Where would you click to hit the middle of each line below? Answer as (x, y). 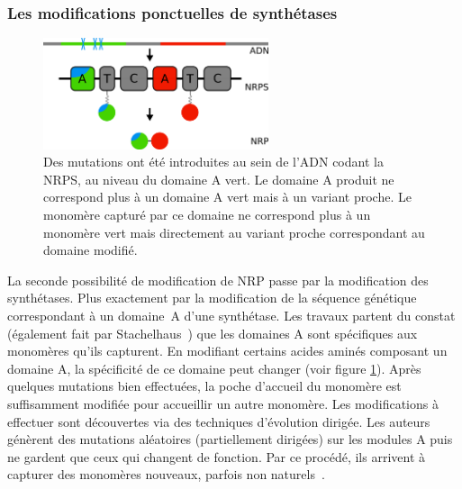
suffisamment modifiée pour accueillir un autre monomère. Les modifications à (223, 403)
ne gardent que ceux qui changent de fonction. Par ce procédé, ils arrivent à (217, 456)
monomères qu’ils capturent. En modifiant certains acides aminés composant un (227, 351)
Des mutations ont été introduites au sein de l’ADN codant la (213, 162)
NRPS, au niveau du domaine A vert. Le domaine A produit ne (219, 179)
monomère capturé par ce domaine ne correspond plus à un (207, 214)
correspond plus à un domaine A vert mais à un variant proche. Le (227, 197)
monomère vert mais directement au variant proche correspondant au (234, 232)
